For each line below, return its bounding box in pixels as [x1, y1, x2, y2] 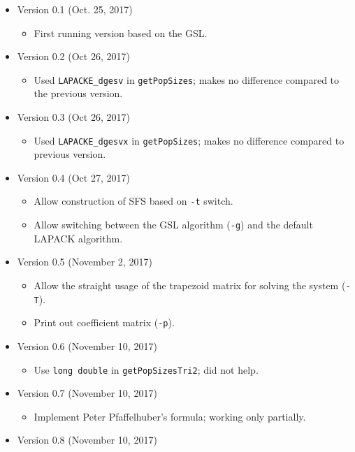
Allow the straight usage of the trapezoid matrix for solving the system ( [34, 277, 346, 292]
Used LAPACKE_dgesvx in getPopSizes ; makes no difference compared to [34, 133, 345, 147]
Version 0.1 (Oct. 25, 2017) [17, 2, 133, 16]
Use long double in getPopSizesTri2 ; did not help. [34, 362, 259, 377]
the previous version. [34, 86, 123, 101]
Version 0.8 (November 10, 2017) [17, 432, 157, 447]
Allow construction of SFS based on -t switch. [34, 194, 233, 208]
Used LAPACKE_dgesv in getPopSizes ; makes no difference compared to [34, 72, 340, 87]
